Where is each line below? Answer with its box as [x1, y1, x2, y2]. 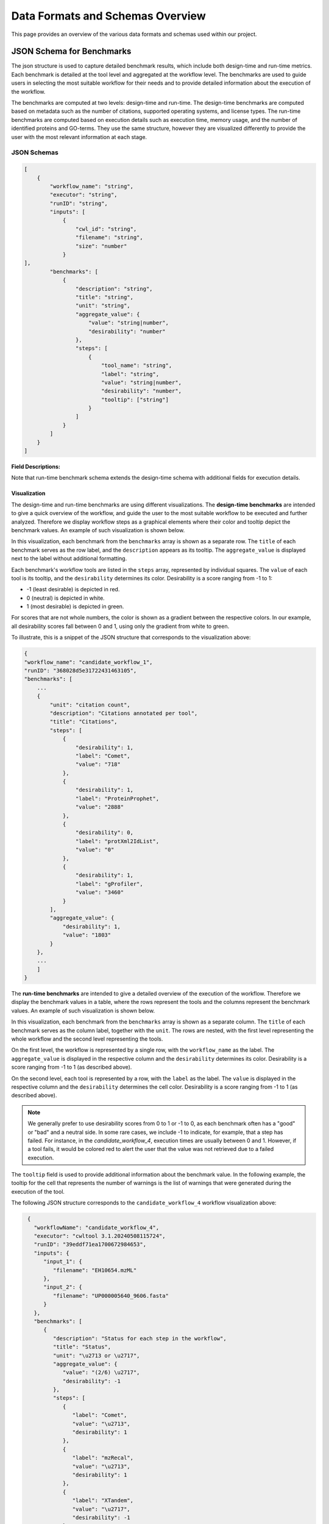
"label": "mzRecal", [72, 1455, 134, 1461]
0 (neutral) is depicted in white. [26, 594, 105, 602]
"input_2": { [43, 1284, 82, 1291]
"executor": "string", [49, 191, 118, 198]
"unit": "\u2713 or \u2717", [52, 1352, 140, 1359]
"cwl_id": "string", [75, 226, 137, 232]
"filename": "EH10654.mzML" [52, 1267, 137, 1273]
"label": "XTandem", [72, 1497, 134, 1504]
